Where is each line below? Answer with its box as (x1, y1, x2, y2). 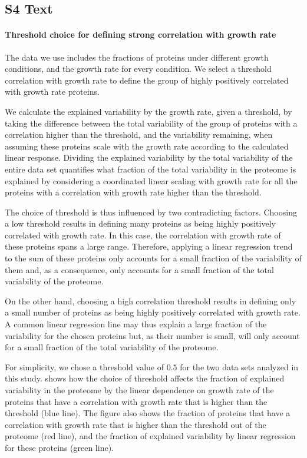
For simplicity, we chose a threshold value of (5, 360, 164, 373)
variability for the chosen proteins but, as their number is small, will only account (5, 329, 300, 341)
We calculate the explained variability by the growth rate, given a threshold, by (5, 105, 292, 117)
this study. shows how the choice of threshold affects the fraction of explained (5, 372, 285, 384)
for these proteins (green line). (5, 441, 114, 453)
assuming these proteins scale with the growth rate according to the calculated (5, 140, 289, 152)
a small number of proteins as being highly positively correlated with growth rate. (5, 306, 301, 318)
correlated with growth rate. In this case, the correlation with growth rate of (5, 228, 281, 241)
